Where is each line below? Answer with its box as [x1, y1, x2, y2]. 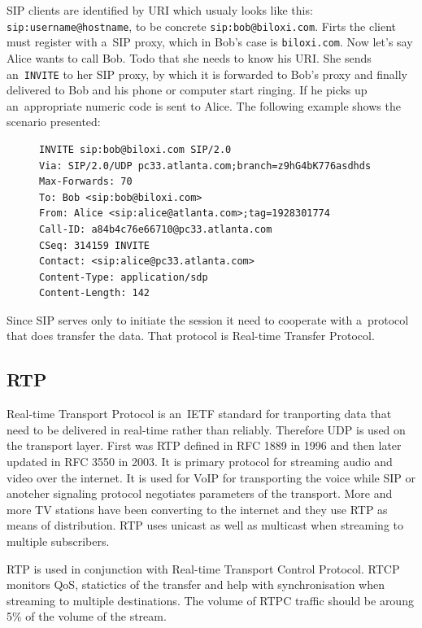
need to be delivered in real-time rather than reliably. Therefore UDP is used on [7, 421, 406, 438]
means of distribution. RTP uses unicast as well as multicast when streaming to [7, 517, 404, 534]
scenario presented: [7, 113, 101, 130]
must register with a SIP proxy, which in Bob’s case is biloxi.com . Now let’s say [7, 33, 413, 50]
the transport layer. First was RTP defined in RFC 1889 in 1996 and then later [7, 437, 402, 454]
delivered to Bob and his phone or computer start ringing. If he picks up [7, 81, 368, 98]
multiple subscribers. [7, 533, 110, 550]
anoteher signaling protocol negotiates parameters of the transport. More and [7, 485, 393, 502]
